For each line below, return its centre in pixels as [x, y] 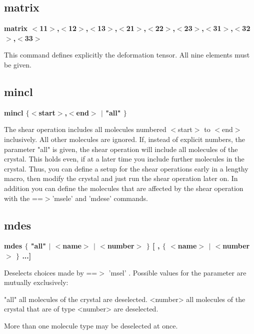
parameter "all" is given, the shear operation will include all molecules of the [121, 149]
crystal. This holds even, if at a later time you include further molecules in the [124, 159]
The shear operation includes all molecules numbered [85, 129]
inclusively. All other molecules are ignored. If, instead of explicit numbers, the [124, 139]
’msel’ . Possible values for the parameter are [177, 272]
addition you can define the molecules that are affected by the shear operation [124, 188]
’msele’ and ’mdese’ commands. [100, 198]
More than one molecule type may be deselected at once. [91, 325]
